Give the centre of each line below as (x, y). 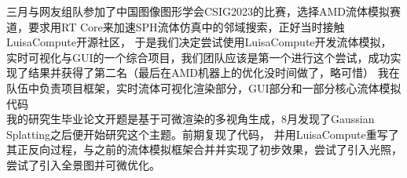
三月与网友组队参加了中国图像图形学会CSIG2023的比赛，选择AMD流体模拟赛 (203, 11)
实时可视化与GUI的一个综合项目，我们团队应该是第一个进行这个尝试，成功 (198, 57)
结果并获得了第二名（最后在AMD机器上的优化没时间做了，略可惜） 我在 (214, 73)
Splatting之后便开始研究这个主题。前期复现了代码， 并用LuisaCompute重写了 (203, 134)
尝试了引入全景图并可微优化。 (83, 164)
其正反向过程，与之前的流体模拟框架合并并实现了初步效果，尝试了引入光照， (204, 149)
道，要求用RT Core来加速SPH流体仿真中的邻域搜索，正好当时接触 (176, 26)
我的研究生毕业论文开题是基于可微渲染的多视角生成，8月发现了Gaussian (191, 119)
